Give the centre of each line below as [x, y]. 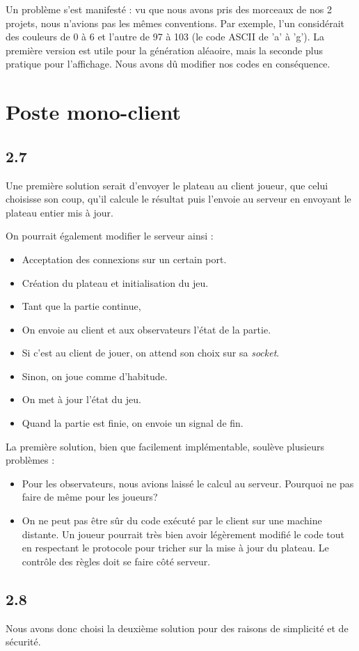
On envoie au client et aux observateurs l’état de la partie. [146, 329]
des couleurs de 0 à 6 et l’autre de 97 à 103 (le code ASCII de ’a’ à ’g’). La [165, 37]
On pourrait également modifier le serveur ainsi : [110, 236]
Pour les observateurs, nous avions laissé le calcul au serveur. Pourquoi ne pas [188, 483]
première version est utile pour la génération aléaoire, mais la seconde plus [164, 50]
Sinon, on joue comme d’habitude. [95, 376]
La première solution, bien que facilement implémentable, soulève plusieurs [165, 446]
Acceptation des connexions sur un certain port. [124, 259]
